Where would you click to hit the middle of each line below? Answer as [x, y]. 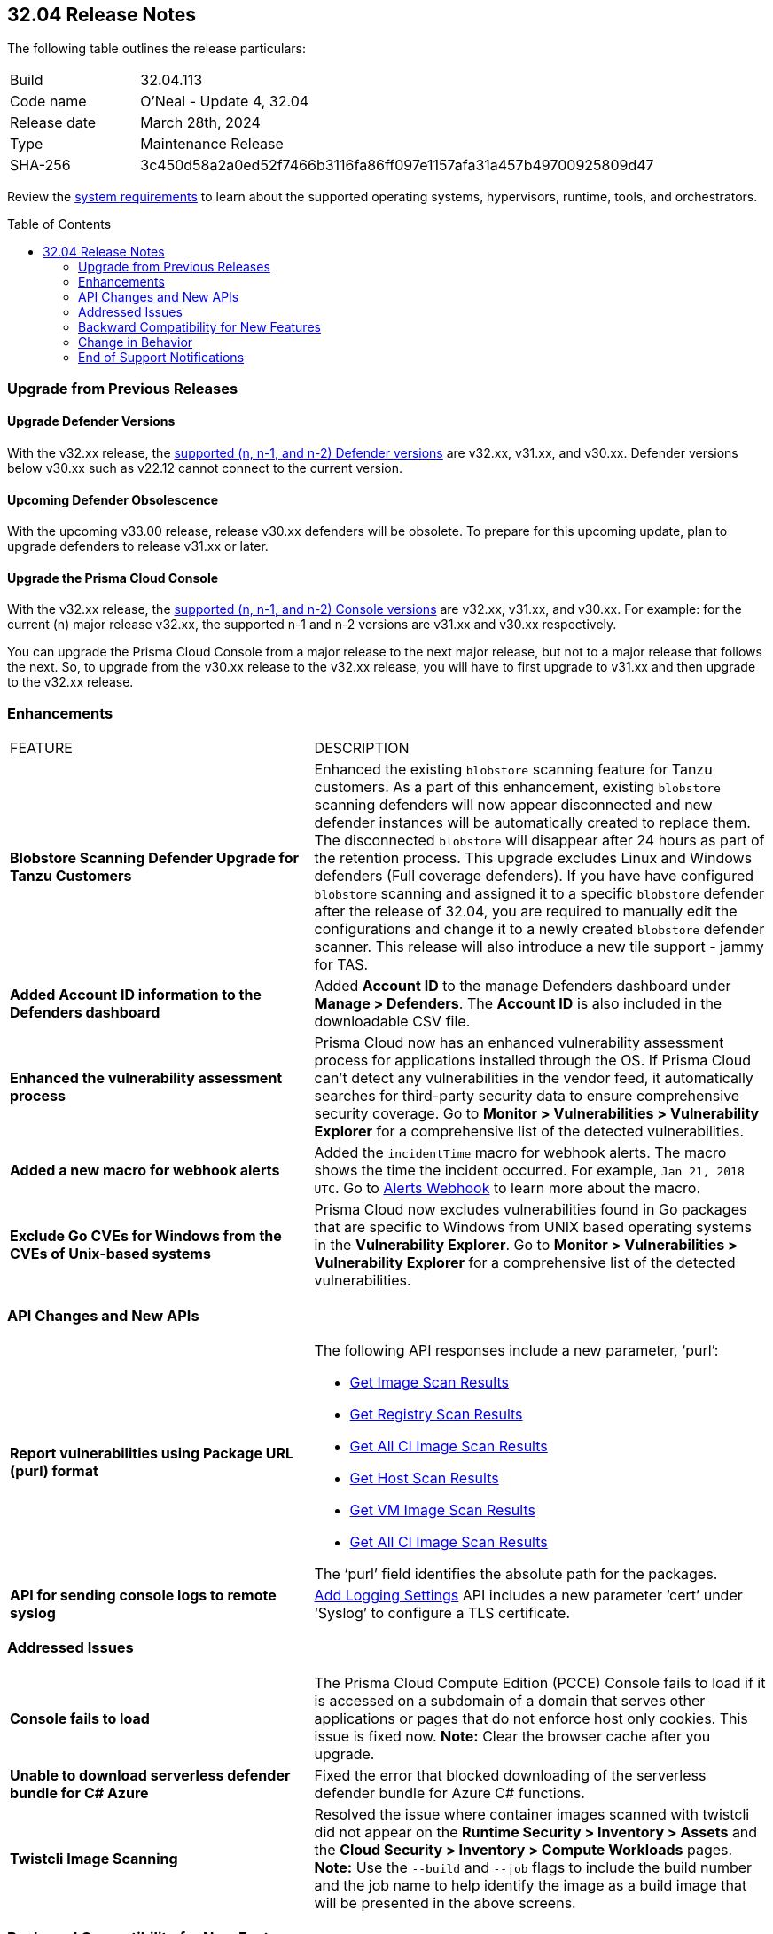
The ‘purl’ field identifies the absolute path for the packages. [516, 1573]
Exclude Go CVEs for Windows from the [146, 1236]
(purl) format [54, 1470]
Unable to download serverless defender [150, 1775]
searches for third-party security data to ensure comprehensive [527, 1096]
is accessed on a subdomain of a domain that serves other [510, 1700]
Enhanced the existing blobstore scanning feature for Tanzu [513, 770]
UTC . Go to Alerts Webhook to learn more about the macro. [508, 1188]
